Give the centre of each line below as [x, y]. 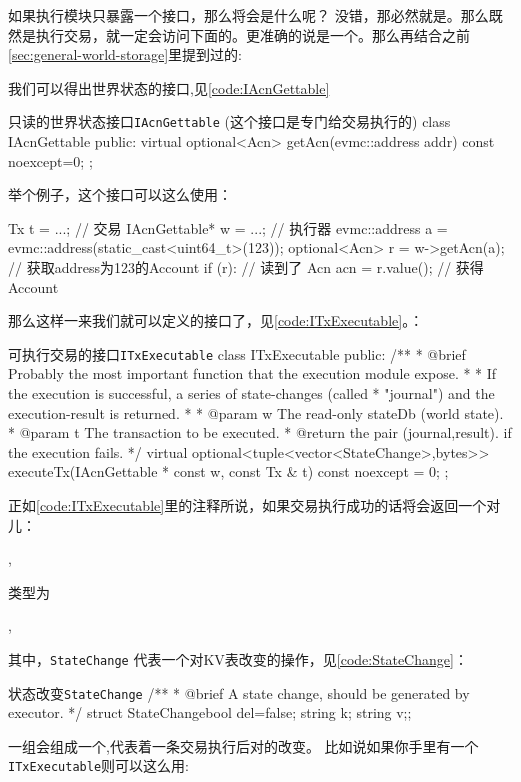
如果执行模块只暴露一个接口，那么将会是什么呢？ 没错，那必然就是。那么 [248, 15]
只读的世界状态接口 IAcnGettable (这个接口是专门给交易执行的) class [229, 121]
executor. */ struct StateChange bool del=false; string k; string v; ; [210, 712]
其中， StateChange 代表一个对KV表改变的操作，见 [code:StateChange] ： [238, 658]
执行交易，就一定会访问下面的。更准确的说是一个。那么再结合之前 [252, 34]
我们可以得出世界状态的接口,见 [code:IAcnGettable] [169, 87]
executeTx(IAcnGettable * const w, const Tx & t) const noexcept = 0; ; [228, 471]
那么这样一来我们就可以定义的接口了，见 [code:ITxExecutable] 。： [216, 320]
